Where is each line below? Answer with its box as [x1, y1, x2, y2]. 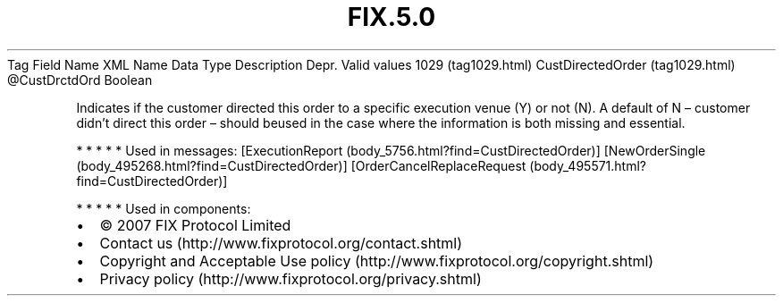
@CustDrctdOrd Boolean [7, 72, 153, 88]
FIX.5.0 [347, 2, 436, 32]
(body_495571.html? [529, 157, 647, 173]
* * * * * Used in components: [76, 200, 251, 216]
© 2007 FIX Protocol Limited [99, 215, 291, 234]
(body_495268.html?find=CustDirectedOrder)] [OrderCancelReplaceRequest [76, 157, 526, 173]
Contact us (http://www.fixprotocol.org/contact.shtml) [99, 233, 463, 252]
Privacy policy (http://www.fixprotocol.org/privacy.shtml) [99, 269, 482, 288]
